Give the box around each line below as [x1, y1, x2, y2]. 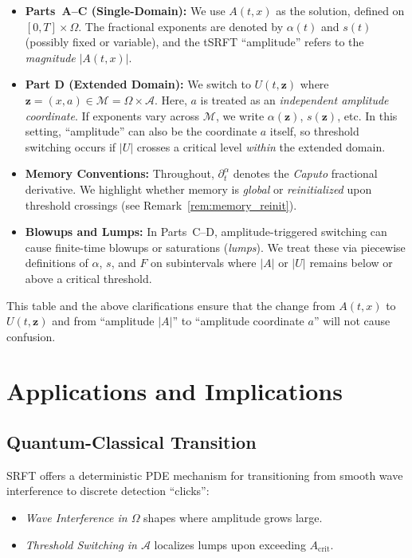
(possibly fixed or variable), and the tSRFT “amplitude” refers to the [25, 33, 364, 50]
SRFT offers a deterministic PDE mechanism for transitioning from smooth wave [6, 466, 403, 483]
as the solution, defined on [276, 2, 405, 18]
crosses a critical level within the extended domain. [136, 138, 386, 155]
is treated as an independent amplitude [200, 91, 389, 108]
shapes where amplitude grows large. [143, 509, 323, 526]
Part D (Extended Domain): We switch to [25, 76, 251, 92]
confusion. [6, 328, 56, 344]
